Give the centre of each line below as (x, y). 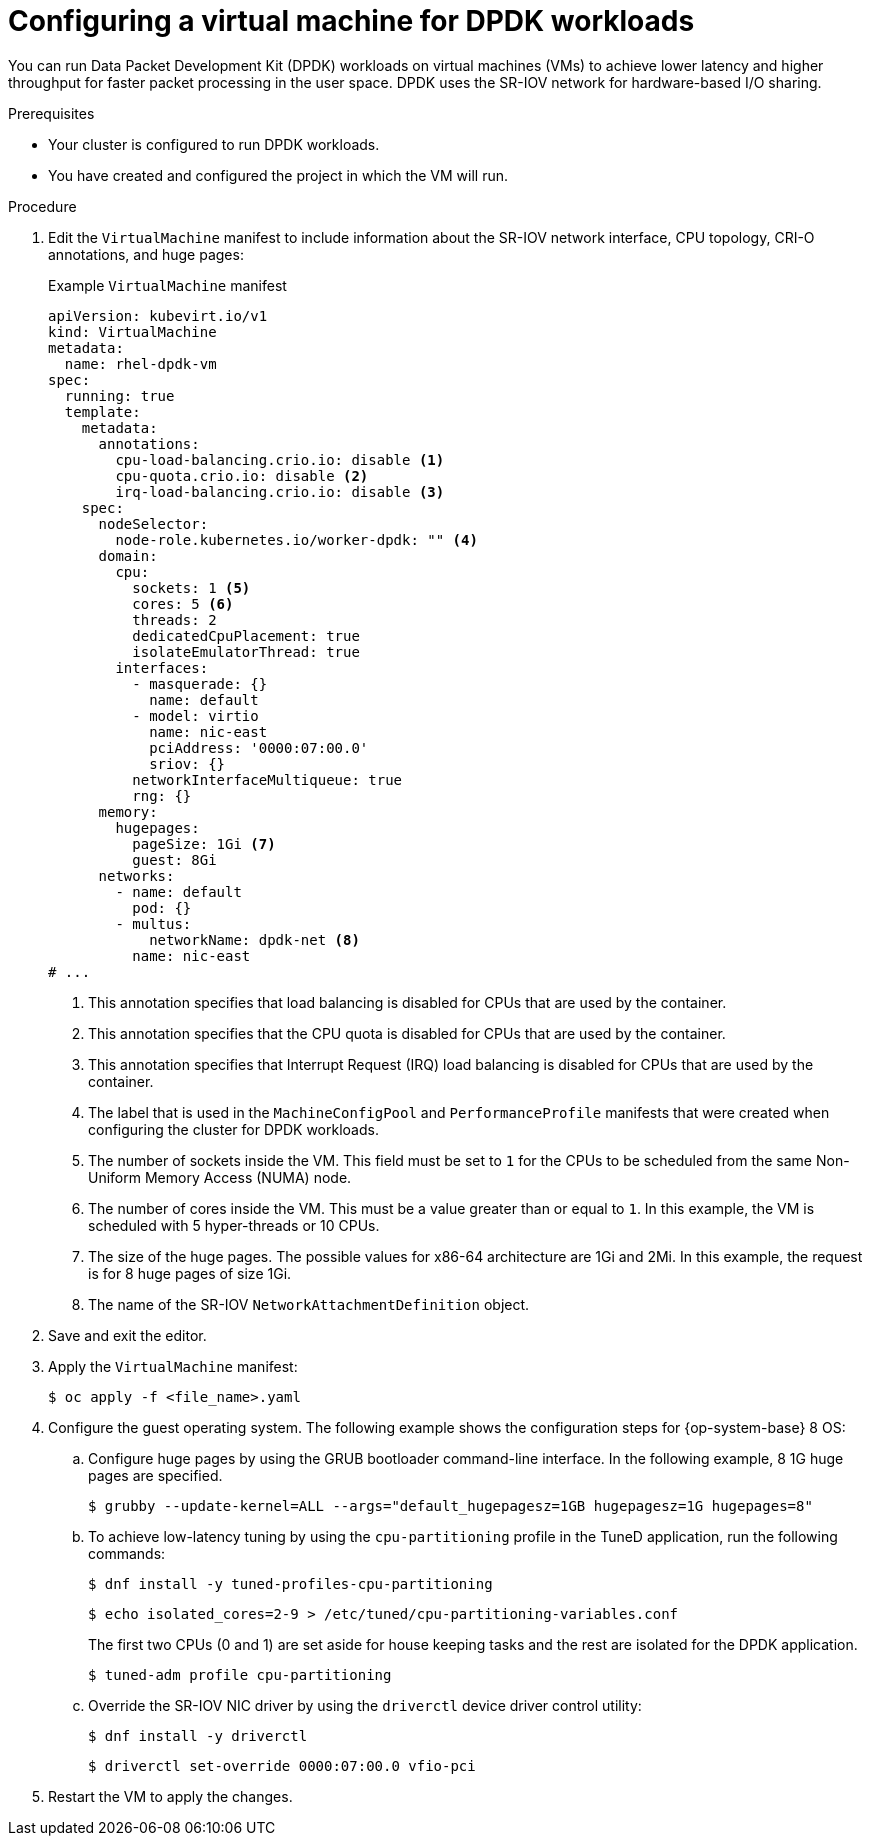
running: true (119, 395)
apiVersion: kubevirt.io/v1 (158, 315)
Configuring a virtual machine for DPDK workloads (351, 21)
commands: (127, 1553)
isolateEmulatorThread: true (246, 651)
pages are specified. (155, 1475)
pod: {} (162, 907)
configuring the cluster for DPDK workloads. (233, 1129)
